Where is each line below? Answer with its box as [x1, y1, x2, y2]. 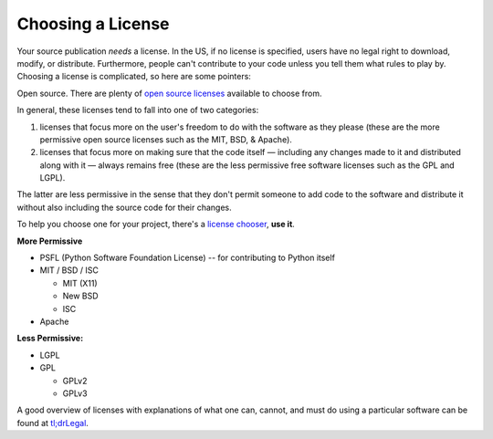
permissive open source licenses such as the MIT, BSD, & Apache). [39, 133, 292, 145]
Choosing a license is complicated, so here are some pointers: [16, 71, 251, 82]
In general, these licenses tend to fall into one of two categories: [16, 105, 259, 116]
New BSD [62, 290, 100, 301]
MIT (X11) [62, 277, 98, 288]
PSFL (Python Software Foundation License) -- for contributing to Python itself [39, 252, 335, 264]
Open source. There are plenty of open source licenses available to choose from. [16, 88, 322, 99]
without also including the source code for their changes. [16, 202, 232, 213]
